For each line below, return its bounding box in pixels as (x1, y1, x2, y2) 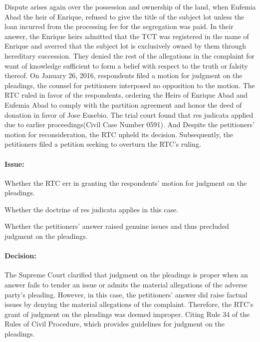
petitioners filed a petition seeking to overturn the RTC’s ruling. (4, 139, 201, 149)
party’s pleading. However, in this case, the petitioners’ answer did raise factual (4, 289, 248, 299)
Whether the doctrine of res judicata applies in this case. (4, 204, 179, 214)
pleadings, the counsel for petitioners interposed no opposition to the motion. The (4, 80, 255, 90)
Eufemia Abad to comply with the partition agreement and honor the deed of (4, 99, 242, 110)
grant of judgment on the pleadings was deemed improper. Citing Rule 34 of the (4, 308, 250, 319)
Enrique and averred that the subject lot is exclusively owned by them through (4, 41, 246, 51)
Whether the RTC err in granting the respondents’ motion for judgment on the (4, 177, 247, 188)
